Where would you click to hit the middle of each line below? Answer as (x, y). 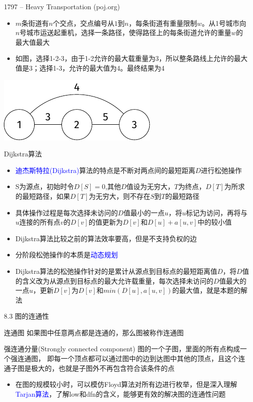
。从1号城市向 (224, 23)
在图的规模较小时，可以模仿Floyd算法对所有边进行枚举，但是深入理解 (126, 384)
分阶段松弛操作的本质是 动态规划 (67, 255)
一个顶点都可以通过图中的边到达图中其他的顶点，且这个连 (153, 358)
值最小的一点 (144, 212)
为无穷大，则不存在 (120, 196)
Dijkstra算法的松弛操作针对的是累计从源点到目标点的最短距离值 (116, 271)
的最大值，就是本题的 (206, 290)
